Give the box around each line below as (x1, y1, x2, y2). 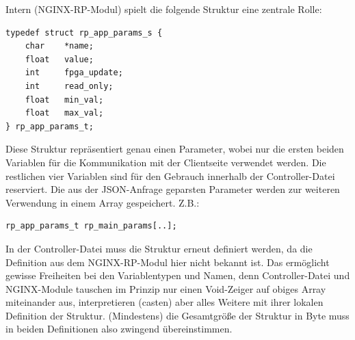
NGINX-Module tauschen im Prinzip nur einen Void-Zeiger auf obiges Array (5, 281, 326, 296)
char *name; (25, 41, 94, 51)
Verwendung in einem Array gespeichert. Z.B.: (5, 195, 200, 209)
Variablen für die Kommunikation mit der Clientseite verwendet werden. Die (5, 155, 326, 169)
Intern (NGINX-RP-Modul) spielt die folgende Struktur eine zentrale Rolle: (5, 2, 322, 16)
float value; (25, 54, 94, 64)
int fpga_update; (25, 68, 123, 78)
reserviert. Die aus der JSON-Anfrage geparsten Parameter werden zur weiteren (5, 182, 340, 196)
